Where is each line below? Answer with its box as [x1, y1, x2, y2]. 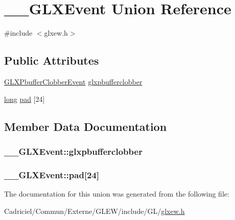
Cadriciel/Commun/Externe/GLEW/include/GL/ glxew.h [4, 205, 185, 216]
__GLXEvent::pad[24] [4, 168, 100, 181]
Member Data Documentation [4, 118, 167, 134]
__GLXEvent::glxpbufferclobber [4, 145, 143, 157]
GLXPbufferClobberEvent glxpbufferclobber [4, 76, 143, 87]
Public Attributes [4, 52, 99, 68]
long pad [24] [4, 93, 45, 104]
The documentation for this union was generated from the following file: [4, 188, 229, 199]
